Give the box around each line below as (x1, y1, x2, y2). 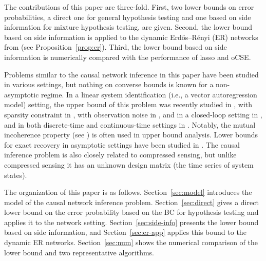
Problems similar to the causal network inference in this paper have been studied (4, 69, 259, 79)
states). (4, 169, 27, 180)
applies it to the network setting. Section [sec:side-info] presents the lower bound (4, 216, 259, 227)
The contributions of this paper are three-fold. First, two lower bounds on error (4, 2, 254, 12)
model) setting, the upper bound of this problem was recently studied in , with (4, 99, 253, 110)
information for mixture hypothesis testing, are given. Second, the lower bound (4, 22, 253, 32)
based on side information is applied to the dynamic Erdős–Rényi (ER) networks (4, 31, 258, 42)
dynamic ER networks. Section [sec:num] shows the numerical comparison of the (4, 237, 258, 248)
